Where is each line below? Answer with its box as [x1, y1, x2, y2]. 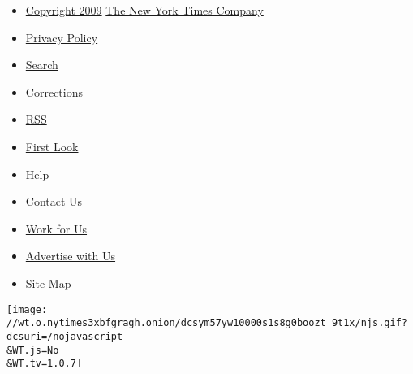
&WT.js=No [6, 344, 59, 356]
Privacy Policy [25, 28, 98, 46]
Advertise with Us [25, 247, 116, 264]
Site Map [25, 274, 71, 291]
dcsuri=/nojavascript [6, 330, 123, 342]
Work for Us [25, 220, 88, 237]
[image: [6, 303, 48, 315]
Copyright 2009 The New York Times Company [25, 2, 264, 18]
